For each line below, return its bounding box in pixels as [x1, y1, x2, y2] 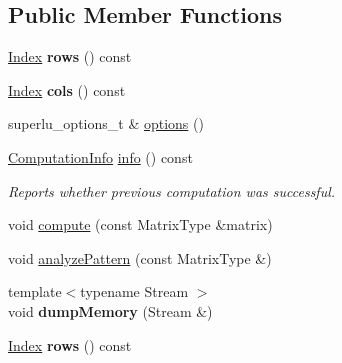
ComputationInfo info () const [8, 146, 193, 167]
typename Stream [80, 281, 189, 302]
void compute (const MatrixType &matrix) [8, 214, 273, 235]
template [8, 281, 62, 302]
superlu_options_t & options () [8, 113, 204, 134]
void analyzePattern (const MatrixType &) [8, 247, 272, 268]
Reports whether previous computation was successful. [8, 180, 336, 201]
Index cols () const [8, 79, 126, 100]
